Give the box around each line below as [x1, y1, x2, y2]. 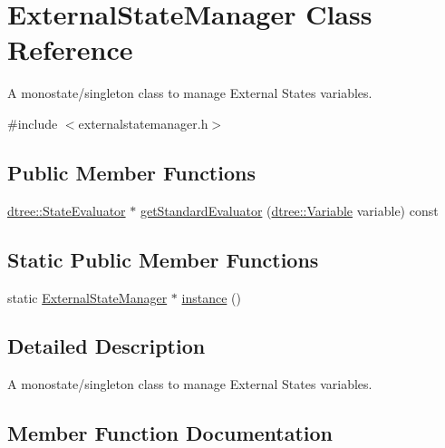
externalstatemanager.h [78, 113, 208, 132]
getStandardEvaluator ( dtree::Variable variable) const [140, 200, 439, 219]
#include [7, 113, 58, 132]
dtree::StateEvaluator [7, 200, 126, 219]
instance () [181, 287, 241, 307]
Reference [7, 31, 133, 68]
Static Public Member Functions [7, 245, 319, 273]
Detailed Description [7, 332, 206, 360]
